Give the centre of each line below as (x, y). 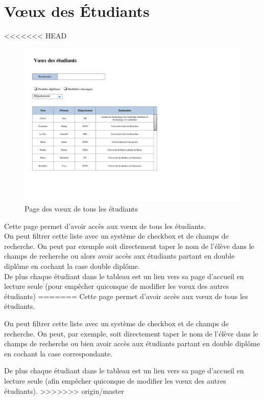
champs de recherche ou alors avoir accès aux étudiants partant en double (119, 256)
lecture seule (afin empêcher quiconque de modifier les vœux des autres (115, 381)
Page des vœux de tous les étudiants (81, 209)
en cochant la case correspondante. (58, 353)
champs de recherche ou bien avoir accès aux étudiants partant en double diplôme (132, 343)
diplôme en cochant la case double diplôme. (72, 266)
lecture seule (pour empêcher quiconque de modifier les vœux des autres (117, 286)
